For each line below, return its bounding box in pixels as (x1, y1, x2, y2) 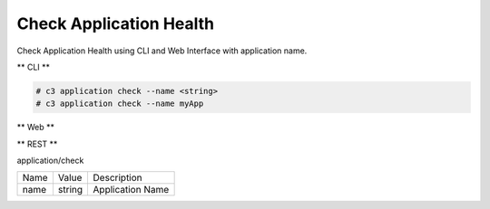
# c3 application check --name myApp (35, 99, 204, 109)
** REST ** (16, 138, 58, 149)
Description (93, 172, 142, 185)
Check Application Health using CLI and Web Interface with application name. (16, 45, 308, 56)
